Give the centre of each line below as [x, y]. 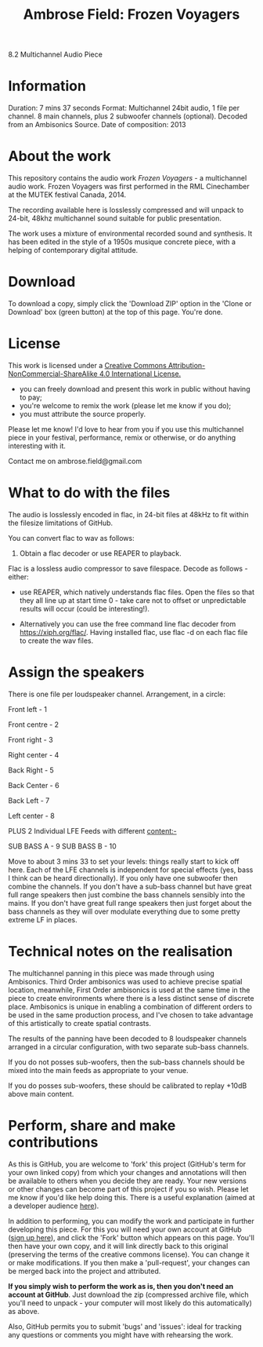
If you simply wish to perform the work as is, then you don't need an [121, 1286]
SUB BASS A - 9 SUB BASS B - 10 [63, 846]
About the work [59, 157]
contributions [53, 1142]
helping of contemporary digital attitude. [73, 250]
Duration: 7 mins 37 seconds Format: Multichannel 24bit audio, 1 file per [124, 108]
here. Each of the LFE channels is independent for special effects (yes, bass [131, 870]
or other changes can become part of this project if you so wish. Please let [128, 1189]
